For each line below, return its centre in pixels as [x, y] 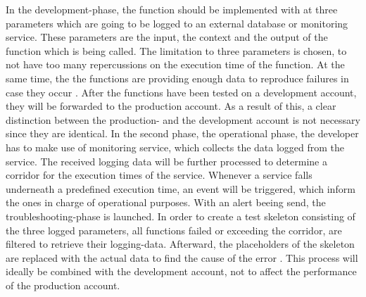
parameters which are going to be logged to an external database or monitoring [177, 23]
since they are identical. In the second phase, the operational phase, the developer [182, 133]
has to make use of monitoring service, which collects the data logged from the [175, 147]
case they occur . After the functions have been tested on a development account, [181, 92]
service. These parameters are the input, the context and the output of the [167, 37]
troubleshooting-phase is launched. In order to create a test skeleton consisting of [181, 216]
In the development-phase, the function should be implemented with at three [172, 9]
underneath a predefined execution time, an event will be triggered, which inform [181, 188]
